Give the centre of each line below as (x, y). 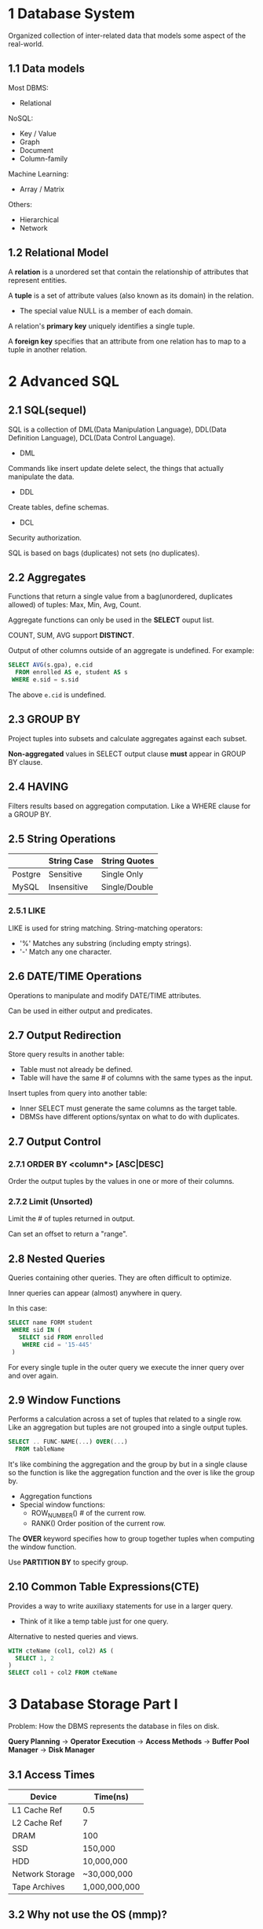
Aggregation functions (56, 1497)
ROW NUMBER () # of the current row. (89, 1514)
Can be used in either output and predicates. (80, 1011)
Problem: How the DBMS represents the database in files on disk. (114, 1727)
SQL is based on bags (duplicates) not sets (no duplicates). (104, 553)
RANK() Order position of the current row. (99, 1523)
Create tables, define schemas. (59, 507)
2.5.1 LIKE (27, 911)
